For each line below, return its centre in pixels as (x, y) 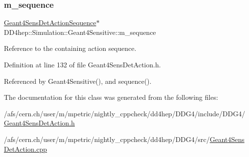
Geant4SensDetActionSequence (50, 23)
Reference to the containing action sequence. (70, 48)
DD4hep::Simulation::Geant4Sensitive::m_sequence (80, 32)
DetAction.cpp (26, 149)
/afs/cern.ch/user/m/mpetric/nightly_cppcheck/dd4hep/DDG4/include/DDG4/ (124, 113)
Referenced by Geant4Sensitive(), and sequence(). (78, 81)
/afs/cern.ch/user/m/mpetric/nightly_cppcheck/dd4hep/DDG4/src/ (107, 139)
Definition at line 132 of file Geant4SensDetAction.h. (82, 64)
